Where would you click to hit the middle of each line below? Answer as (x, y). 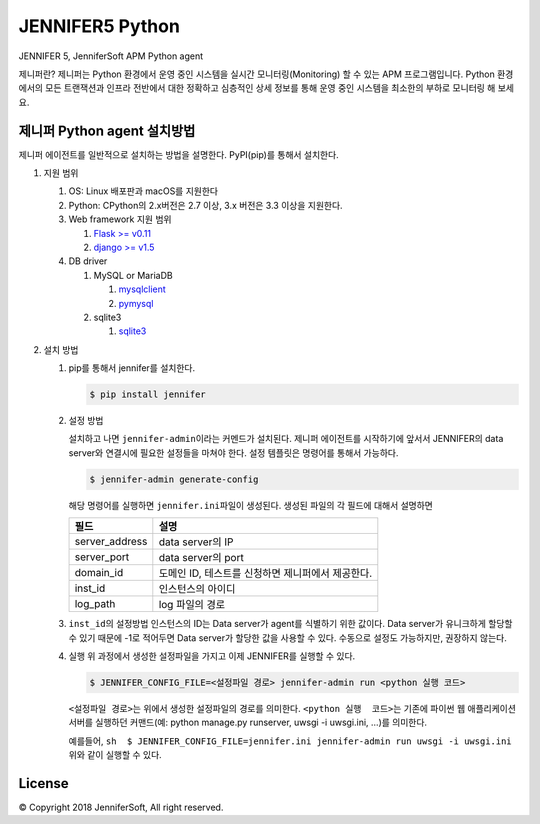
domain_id (99, 573)
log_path (95, 604)
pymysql (136, 303)
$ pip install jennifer (148, 394)
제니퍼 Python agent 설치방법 (107, 130)
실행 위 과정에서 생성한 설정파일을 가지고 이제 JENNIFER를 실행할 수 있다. (212, 656)
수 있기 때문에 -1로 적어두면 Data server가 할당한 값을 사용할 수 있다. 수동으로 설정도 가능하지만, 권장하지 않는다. (287, 637)
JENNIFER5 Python (99, 26)
